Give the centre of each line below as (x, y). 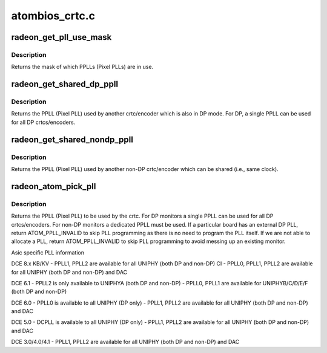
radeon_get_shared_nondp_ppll (72, 139)
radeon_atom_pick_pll (54, 186)
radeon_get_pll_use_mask (61, 37)
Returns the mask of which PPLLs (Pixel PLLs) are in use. (82, 67)
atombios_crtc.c (53, 16)
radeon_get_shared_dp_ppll (64, 84)
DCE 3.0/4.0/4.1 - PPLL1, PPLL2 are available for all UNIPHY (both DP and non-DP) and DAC (125, 342)
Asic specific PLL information (48, 252)
